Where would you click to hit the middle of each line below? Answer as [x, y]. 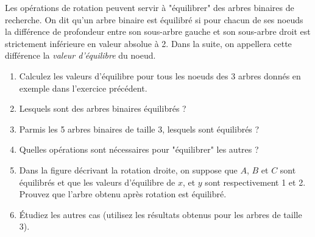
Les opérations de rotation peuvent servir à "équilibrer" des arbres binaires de [150, 7]
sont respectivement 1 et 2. [255, 182]
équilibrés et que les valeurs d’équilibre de [97, 182]
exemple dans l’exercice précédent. [83, 88]
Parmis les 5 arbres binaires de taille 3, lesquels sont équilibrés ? [139, 129]
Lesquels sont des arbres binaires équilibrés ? [103, 108]
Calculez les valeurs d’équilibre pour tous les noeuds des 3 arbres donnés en [160, 75]
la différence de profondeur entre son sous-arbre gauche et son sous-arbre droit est [158, 31]
